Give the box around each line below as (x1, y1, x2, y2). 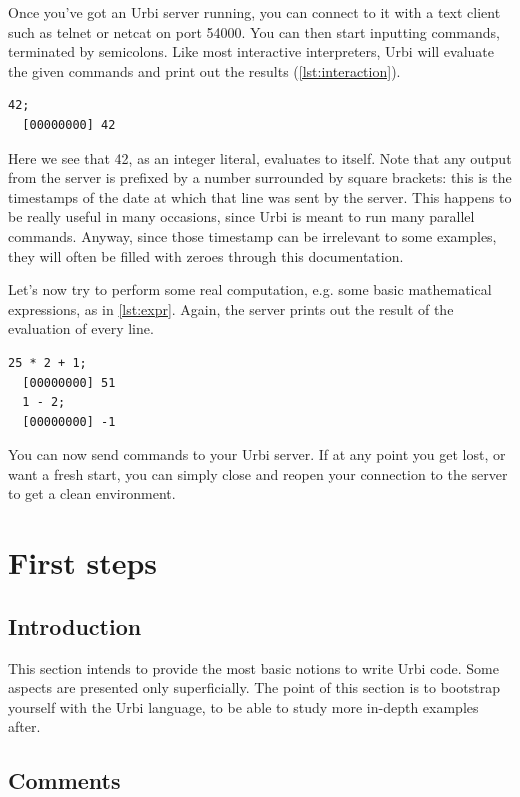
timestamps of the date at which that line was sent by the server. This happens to (8, 186, 512, 207)
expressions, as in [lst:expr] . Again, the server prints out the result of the (8, 298, 454, 319)
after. (8, 716, 41, 737)
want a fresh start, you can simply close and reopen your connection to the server (8, 463, 508, 484)
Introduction (8, 610, 142, 641)
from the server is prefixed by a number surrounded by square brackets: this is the (8, 167, 512, 188)
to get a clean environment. (8, 483, 176, 504)
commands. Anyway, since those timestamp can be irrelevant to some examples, (8, 225, 497, 246)
